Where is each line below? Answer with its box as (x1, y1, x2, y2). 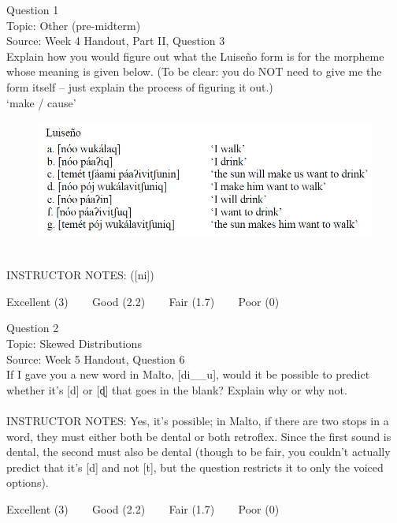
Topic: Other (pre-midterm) (6, 17, 141, 33)
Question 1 (6, 2, 59, 17)
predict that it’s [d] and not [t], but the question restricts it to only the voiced (6, 458, 384, 475)
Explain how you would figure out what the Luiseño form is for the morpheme (6, 47, 384, 64)
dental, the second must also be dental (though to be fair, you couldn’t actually (6, 443, 391, 460)
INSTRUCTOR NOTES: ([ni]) (6, 267, 154, 283)
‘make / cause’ (6, 94, 76, 110)
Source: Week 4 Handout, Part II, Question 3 (6, 32, 225, 49)
